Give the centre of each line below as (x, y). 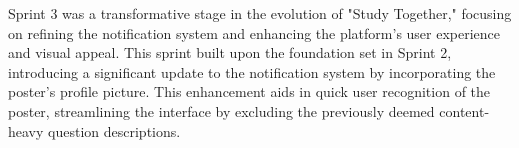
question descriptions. (114, 130)
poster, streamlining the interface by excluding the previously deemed (221, 110)
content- (464, 110)
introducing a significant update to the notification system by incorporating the (252, 71)
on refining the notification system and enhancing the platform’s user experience (254, 32)
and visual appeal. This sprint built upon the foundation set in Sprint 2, (230, 52)
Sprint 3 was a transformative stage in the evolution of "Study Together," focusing (260, 13)
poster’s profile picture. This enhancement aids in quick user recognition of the (249, 91)
